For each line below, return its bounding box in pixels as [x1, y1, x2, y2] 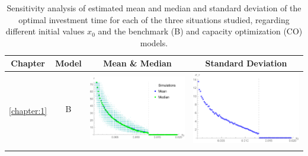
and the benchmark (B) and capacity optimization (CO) [98, 25, 303, 37]
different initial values [5, 25, 85, 37]
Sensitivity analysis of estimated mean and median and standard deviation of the [7, 2, 301, 14]
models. [140, 36, 168, 49]
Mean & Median [103, 57, 172, 69]
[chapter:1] [9, 104, 47, 117]
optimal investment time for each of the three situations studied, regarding [18, 13, 290, 26]
